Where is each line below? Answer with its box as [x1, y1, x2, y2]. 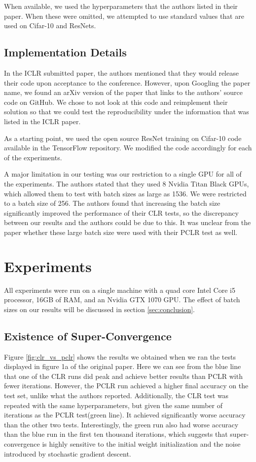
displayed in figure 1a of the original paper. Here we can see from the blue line [4, 361, 241, 371]
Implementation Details [4, 45, 127, 60]
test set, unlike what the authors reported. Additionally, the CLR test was [4, 390, 229, 400]
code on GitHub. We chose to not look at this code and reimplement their [4, 96, 228, 107]
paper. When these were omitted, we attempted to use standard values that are [4, 10, 244, 21]
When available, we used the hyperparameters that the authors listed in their [4, 1, 238, 11]
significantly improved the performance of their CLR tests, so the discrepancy [4, 207, 239, 218]
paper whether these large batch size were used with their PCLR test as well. [4, 227, 238, 237]
